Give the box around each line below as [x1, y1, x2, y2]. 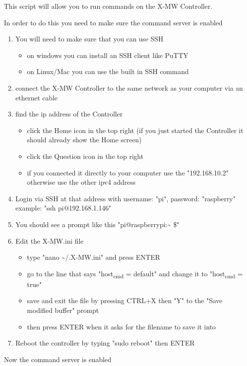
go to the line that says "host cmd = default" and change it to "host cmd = [27, 268, 243, 280]
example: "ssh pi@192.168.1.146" [15, 203, 111, 213]
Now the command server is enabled [4, 354, 112, 364]
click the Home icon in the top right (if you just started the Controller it [27, 125, 244, 135]
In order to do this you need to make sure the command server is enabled [4, 17, 223, 27]
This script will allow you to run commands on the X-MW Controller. [4, 1, 212, 11]
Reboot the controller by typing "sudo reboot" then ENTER [15, 338, 195, 348]
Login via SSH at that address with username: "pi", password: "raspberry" [15, 193, 236, 203]
